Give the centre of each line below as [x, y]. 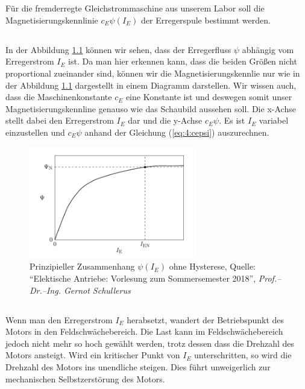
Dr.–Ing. [45, 290]
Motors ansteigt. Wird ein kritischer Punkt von [93, 355]
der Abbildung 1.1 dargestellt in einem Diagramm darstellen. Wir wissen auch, [151, 85]
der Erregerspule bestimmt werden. [206, 20]
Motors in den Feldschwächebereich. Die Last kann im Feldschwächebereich [144, 331]
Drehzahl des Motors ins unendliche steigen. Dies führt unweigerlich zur [138, 366]
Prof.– [270, 278]
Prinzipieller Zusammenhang [82, 266]
